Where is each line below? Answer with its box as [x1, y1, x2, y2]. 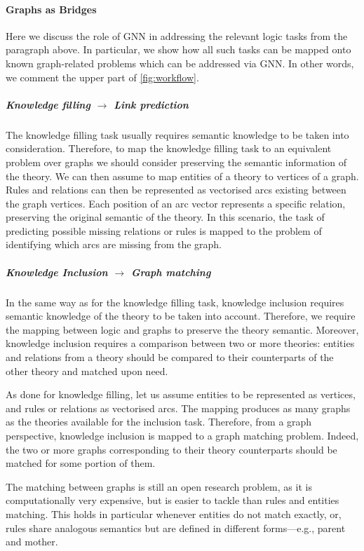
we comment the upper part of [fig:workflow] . [6, 69, 199, 84]
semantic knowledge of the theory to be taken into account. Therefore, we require [6, 308, 356, 323]
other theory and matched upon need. [6, 363, 168, 378]
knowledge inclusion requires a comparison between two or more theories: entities [6, 336, 355, 351]
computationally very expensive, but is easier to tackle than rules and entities [6, 493, 339, 508]
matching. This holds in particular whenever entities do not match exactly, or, [6, 506, 342, 521]
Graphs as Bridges [6, 1, 97, 16]
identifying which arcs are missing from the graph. [6, 237, 222, 252]
